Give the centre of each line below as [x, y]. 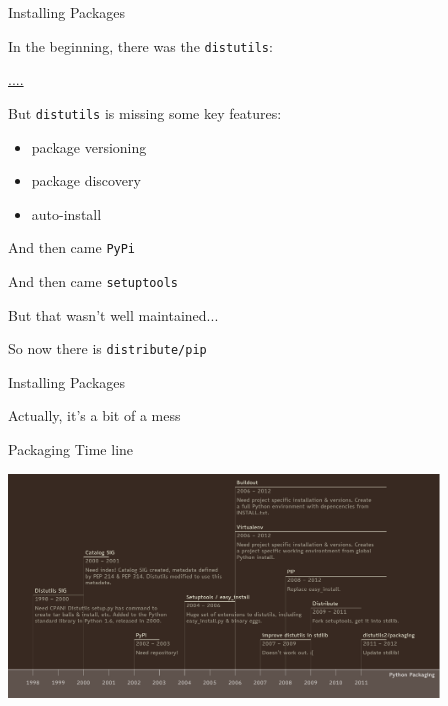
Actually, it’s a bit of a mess [94, 415]
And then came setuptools [93, 280]
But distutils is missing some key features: [145, 112]
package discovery [86, 180]
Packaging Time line [71, 449]
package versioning [89, 146]
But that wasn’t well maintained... [113, 314]
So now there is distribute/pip [107, 348]
